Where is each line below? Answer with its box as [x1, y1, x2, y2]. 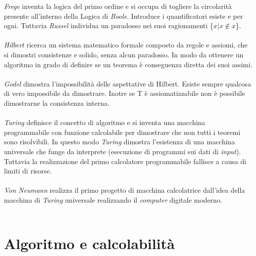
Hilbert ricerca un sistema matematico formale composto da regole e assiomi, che [4, 40, 248, 50]
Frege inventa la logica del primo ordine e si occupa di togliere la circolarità [4, 1, 232, 11]
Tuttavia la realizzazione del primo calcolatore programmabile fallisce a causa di [4, 156, 247, 166]
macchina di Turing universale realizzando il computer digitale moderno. [4, 194, 222, 205]
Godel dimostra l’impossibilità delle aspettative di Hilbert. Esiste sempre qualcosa [4, 78, 251, 88]
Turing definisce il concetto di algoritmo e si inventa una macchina [4, 117, 205, 128]
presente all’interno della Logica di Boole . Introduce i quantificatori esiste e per [4, 10, 243, 21]
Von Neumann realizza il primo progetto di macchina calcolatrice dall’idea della [4, 185, 245, 195]
